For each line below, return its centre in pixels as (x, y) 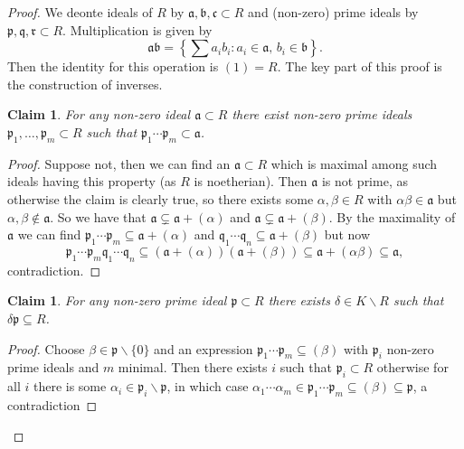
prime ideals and (53, 367)
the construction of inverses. (85, 84)
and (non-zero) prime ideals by (333, 12)
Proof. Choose (46, 348)
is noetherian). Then (251, 181)
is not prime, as (365, 181)
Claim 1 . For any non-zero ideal (99, 114)
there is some (70, 386)
